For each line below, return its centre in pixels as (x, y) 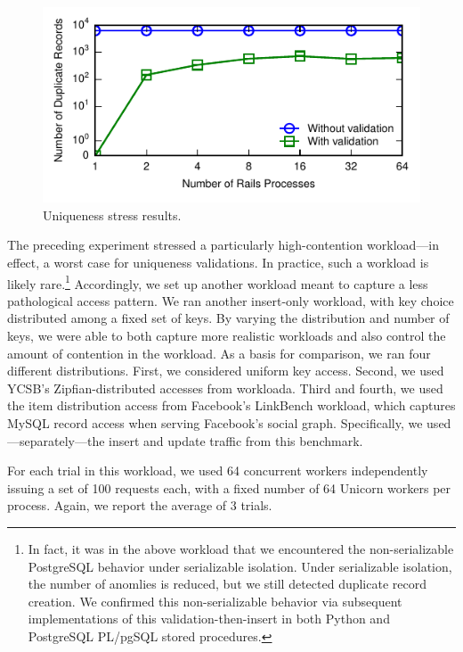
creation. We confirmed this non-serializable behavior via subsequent (215, 601)
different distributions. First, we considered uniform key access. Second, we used (226, 371)
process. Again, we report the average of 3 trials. (140, 505)
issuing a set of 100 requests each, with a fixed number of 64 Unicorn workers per (229, 487)
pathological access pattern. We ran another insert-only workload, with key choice (231, 300)
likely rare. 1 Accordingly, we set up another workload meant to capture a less (218, 282)
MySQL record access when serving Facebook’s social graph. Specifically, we (215, 423)
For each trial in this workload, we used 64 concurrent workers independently (218, 470)
